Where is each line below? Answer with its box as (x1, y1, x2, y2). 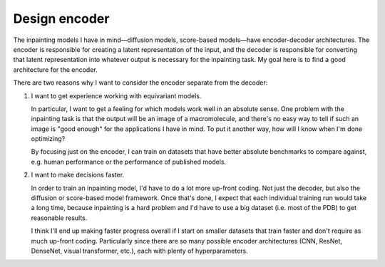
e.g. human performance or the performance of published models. (31, 157, 227, 166)
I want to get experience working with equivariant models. (31, 91, 202, 100)
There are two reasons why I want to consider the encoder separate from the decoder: (13, 78, 268, 87)
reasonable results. (31, 214, 88, 222)
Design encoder (13, 11, 110, 26)
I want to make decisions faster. (31, 171, 125, 179)
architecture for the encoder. (13, 65, 98, 74)
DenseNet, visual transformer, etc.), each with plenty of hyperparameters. (31, 246, 249, 255)
